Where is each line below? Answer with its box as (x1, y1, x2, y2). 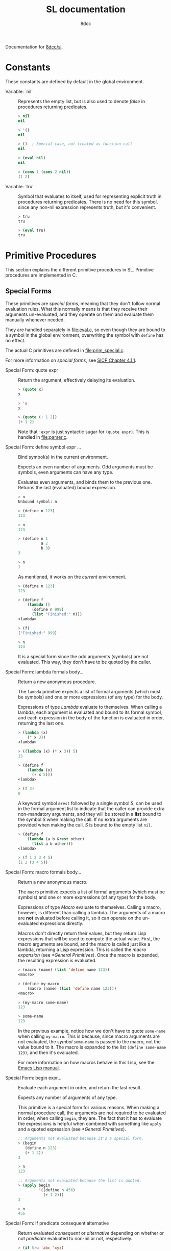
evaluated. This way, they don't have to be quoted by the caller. (18, 659, 152, 665)
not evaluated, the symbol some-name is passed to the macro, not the (18, 1039, 161, 1044)
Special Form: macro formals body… (5, 869, 82, 875)
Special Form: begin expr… (5, 1075, 62, 1081)
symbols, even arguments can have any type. (18, 469, 114, 476)
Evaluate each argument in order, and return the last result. (18, 1085, 142, 1090)
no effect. (5, 337, 26, 343)
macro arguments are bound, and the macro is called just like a (18, 941, 151, 947)
